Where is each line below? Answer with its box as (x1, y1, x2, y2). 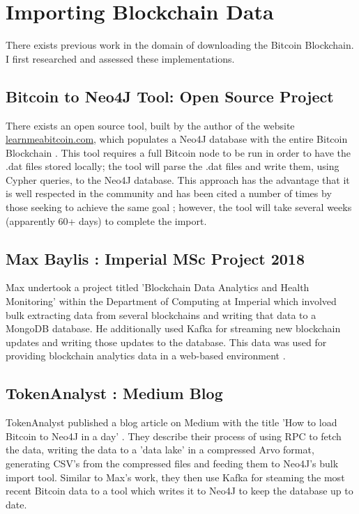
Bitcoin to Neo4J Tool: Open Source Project (6, 85, 334, 107)
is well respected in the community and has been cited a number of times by (6, 186, 332, 201)
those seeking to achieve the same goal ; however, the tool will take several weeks (6, 200, 352, 215)
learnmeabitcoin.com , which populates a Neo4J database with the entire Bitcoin (6, 132, 348, 146)
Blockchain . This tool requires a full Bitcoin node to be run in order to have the (6, 145, 351, 159)
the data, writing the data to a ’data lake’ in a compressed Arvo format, (6, 442, 314, 457)
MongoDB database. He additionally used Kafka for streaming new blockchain (6, 321, 341, 336)
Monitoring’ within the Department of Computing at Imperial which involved (6, 294, 337, 309)
